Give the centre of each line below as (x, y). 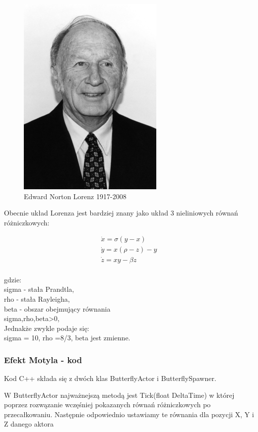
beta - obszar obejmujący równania (57, 308)
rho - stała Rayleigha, (37, 298)
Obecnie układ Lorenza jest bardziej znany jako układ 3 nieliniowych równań (121, 213)
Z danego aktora (29, 424)
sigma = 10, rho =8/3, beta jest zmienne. (67, 338)
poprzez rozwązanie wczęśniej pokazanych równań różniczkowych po (107, 405)
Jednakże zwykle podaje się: (47, 328)
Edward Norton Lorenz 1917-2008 (75, 196)
